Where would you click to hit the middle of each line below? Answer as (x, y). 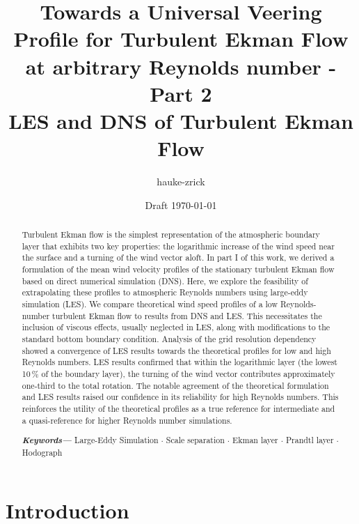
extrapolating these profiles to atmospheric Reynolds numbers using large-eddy (165, 292)
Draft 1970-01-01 (181, 205)
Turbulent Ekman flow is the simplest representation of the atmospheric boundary (171, 234)
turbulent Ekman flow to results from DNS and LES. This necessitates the (187, 315)
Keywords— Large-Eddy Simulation (90, 440)
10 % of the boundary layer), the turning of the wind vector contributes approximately (178, 373)
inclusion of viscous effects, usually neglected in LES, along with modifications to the (176, 327)
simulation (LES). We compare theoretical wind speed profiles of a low (150, 303)
